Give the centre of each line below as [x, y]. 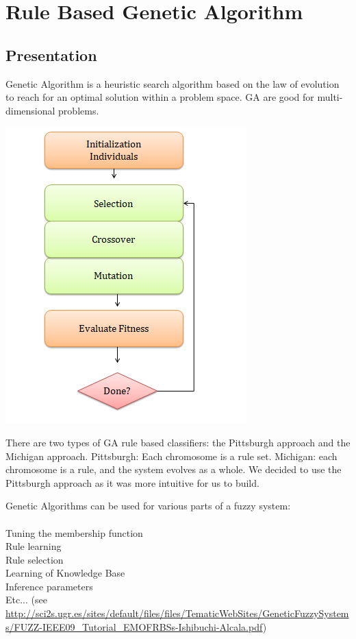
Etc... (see [26, 600]
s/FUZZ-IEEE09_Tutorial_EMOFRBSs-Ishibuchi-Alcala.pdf [134, 626]
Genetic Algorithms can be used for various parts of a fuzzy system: [148, 506]
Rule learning [34, 546]
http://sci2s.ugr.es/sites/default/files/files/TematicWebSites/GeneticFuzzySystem [177, 613]
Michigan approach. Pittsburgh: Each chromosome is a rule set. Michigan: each [171, 456]
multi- [330, 97]
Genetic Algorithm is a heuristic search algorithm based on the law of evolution [173, 83]
